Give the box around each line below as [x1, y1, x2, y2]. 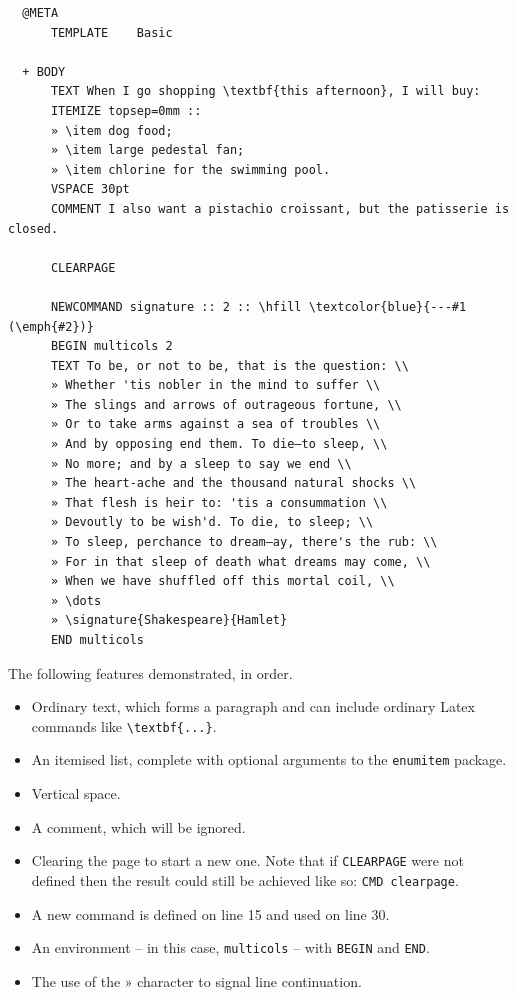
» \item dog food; [50, 123, 173, 138]
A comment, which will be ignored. [31, 816, 246, 837]
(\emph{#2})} [8, 319, 94, 334]
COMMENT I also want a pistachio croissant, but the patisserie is [50, 201, 510, 216]
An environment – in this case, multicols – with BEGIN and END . [31, 937, 430, 958]
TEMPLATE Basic [50, 25, 173, 40]
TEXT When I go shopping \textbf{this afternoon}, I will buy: [50, 84, 481, 99]
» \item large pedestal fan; [50, 143, 245, 158]
